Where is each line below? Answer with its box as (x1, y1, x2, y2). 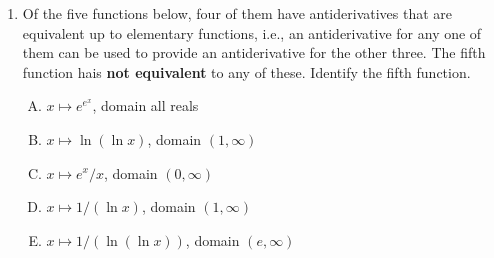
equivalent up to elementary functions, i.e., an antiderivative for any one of (22, 22, 482, 43)
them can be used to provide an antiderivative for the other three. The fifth (22, 42, 486, 63)
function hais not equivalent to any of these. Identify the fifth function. (22, 61, 471, 82)
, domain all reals (92, 95, 199, 116)
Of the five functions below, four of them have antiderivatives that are (22, 3, 453, 23)
